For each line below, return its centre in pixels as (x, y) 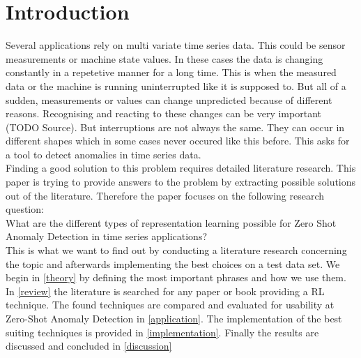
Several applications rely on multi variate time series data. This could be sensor (176, 45)
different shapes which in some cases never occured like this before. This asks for (178, 141)
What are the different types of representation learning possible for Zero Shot (171, 222)
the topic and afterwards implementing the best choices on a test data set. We (173, 263)
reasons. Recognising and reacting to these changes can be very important (163, 113)
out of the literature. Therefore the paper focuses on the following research (165, 195)
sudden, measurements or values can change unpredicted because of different (169, 99)
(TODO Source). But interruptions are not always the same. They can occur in (175, 127)
